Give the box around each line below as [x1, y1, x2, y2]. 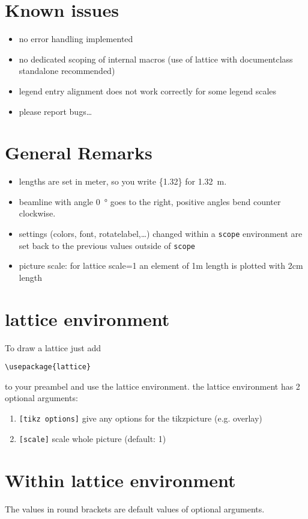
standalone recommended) [19, 64, 115, 77]
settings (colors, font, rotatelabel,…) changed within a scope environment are [19, 227, 303, 239]
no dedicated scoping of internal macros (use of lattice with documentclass [19, 52, 293, 65]
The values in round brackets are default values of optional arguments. [5, 502, 265, 515]
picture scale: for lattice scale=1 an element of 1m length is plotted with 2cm [19, 259, 303, 272]
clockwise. [19, 207, 56, 220]
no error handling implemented [19, 32, 133, 45]
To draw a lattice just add [5, 341, 101, 354]
